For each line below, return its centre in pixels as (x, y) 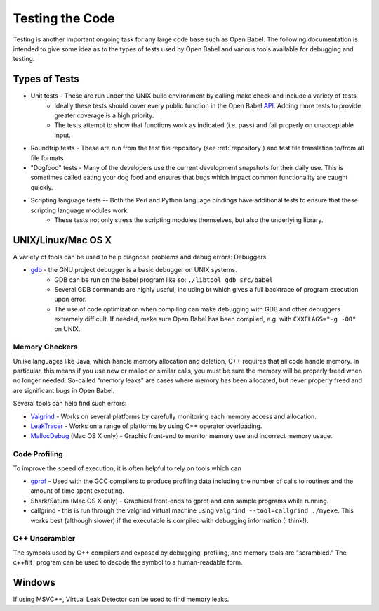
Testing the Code (64, 18)
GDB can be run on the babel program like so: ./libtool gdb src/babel (164, 279)
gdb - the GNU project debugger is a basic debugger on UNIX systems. (134, 270)
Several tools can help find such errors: (70, 404)
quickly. (42, 187)
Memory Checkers (45, 347)
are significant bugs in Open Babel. (64, 390)
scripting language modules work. (80, 210)
